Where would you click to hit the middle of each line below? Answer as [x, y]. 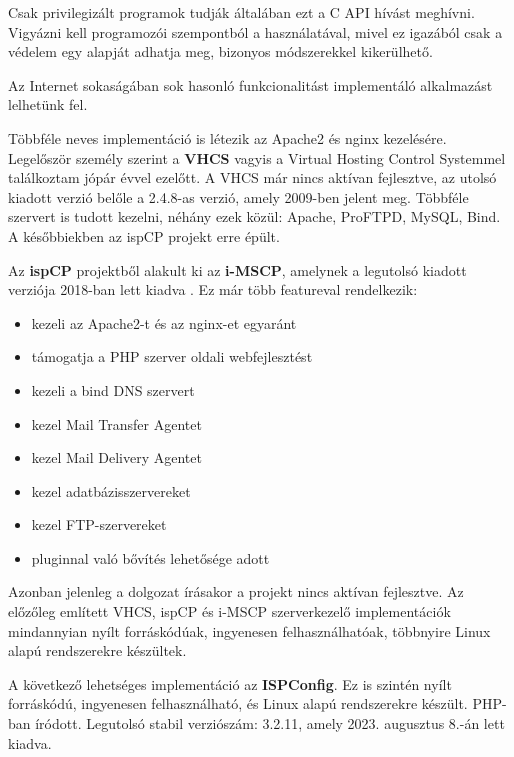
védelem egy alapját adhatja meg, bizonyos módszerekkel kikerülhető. [220, 51]
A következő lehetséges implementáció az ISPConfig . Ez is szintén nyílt [230, 683]
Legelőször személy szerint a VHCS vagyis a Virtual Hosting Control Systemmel [257, 157]
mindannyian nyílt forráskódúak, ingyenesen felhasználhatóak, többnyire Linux [249, 630]
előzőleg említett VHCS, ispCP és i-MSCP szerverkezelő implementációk [229, 611]
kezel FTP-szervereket [99, 524]
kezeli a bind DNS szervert [113, 389]
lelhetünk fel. [48, 104]
